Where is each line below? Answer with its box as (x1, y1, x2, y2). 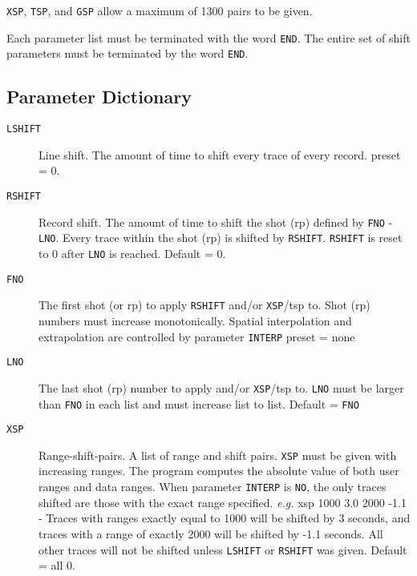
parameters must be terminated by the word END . (6, 45, 249, 62)
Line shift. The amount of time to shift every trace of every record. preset (38, 146, 401, 163)
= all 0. (38, 557, 75, 574)
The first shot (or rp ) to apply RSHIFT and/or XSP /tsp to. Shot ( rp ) (38, 296, 370, 313)
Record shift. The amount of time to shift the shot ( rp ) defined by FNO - (38, 213, 393, 230)
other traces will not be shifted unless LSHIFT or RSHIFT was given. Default (38, 541, 407, 558)
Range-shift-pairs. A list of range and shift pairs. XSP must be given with (38, 446, 397, 463)
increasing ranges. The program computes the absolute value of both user (38, 462, 399, 479)
